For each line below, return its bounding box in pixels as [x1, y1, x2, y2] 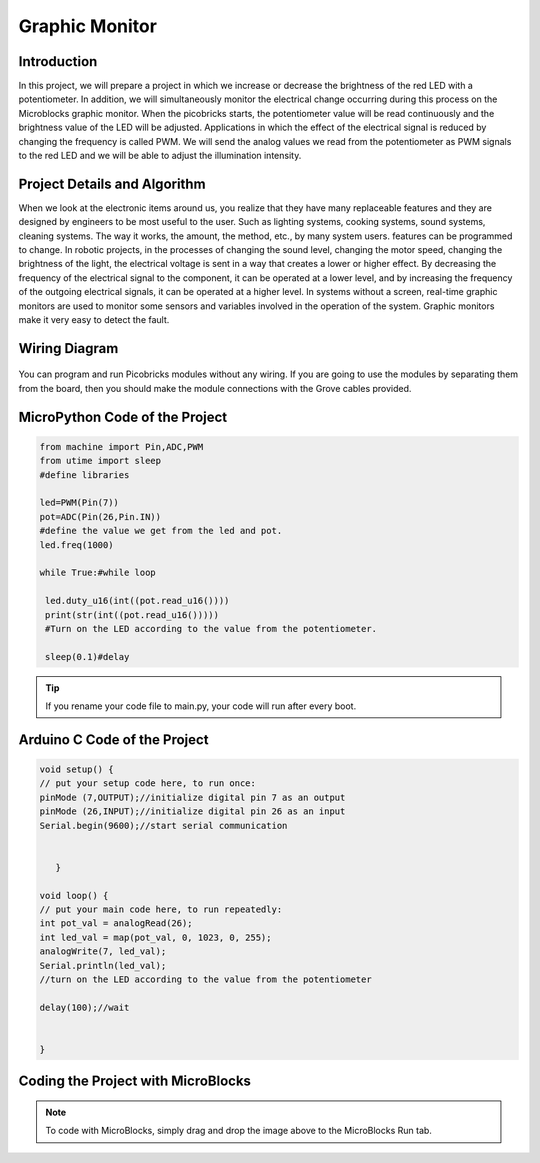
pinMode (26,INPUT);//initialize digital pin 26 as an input [39, 806, 346, 817]
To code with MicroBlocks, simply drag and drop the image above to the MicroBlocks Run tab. [45, 1125, 432, 1137]
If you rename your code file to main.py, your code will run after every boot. [45, 700, 357, 712]
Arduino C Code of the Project [18, 731, 209, 748]
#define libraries [39, 469, 130, 480]
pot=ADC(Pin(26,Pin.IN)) [39, 511, 162, 522]
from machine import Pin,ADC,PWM [39, 441, 204, 452]
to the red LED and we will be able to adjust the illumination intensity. [18, 150, 302, 162]
